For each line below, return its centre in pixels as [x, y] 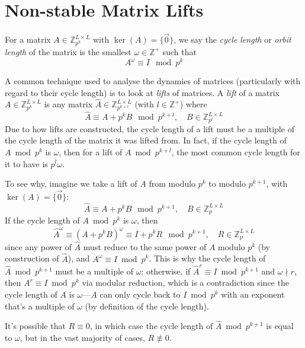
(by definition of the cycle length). [147, 306]
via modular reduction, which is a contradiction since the [185, 282]
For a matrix [28, 39]
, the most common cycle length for [236, 151]
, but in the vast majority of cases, [82, 338]
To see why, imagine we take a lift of [71, 183]
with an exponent [253, 294]
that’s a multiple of [40, 306]
